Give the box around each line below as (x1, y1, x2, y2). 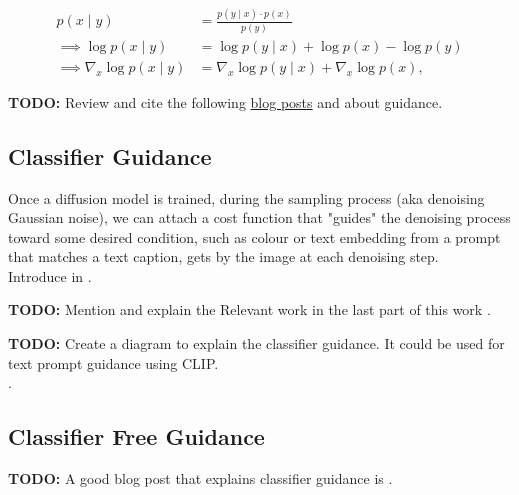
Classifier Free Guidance (8, 421, 265, 452)
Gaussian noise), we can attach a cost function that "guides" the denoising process (8, 207, 511, 228)
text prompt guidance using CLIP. (8, 352, 219, 373)
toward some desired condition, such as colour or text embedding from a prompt (8, 226, 501, 247)
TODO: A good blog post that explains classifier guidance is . (8, 468, 393, 489)
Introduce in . (8, 265, 92, 286)
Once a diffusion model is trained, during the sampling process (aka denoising (8, 187, 485, 208)
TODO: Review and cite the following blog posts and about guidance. (8, 91, 443, 112)
